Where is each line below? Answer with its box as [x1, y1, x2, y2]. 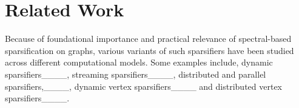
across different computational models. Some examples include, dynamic [5, 56, 273, 69]
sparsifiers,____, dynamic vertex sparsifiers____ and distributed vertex [5, 79, 283, 92]
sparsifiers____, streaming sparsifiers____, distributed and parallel [5, 67, 266, 80]
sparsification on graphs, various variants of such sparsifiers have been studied [5, 44, 294, 56]
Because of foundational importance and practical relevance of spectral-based [5, 32, 292, 45]
